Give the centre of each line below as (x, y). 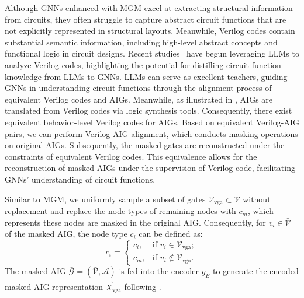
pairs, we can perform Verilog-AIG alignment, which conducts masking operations (151, 133)
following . (143, 287)
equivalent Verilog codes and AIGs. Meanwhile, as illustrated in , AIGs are (139, 99)
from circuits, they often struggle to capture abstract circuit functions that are (146, 19)
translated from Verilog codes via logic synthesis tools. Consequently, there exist (148, 111)
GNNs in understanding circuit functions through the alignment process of (138, 88)
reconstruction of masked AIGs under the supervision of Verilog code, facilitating (150, 168)
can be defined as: (171, 234)
